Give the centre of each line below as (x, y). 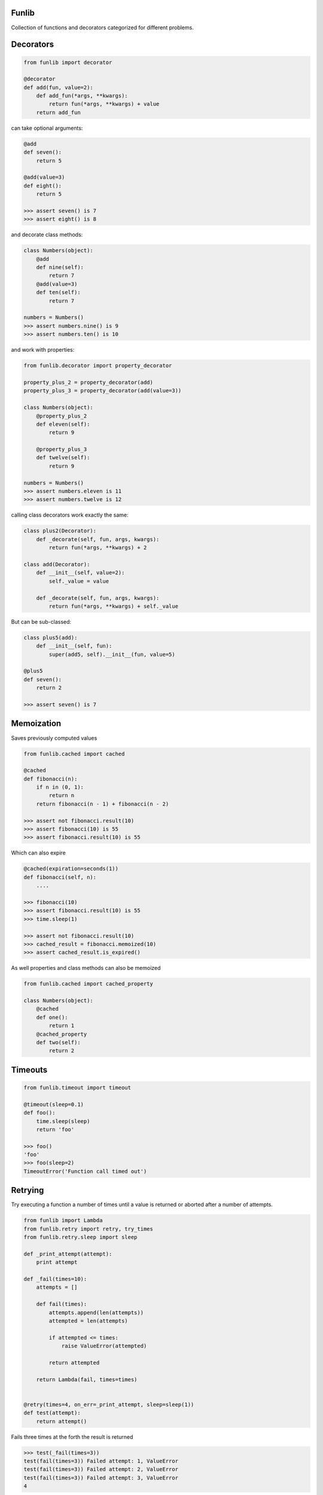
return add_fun (58, 112)
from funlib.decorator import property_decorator (98, 366)
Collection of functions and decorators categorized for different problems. (102, 28)
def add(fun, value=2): (59, 87)
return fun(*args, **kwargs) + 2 (98, 548)
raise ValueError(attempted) (104, 1346)
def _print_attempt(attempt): (68, 1254)
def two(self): (58, 1042)
